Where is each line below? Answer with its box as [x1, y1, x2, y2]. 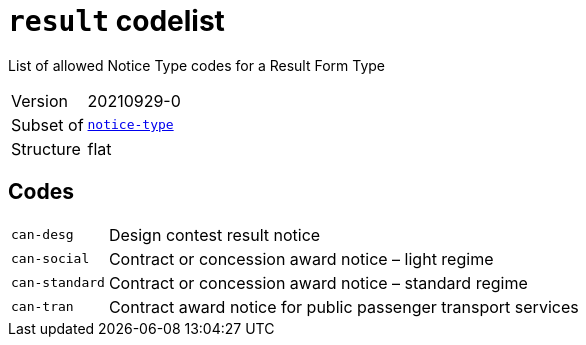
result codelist [8, 4, 225, 38]
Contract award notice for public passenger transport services [108, 296, 579, 317]
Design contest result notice [108, 224, 321, 245]
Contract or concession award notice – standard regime [108, 272, 528, 293]
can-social [11, 251, 90, 267]
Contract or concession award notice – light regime [108, 248, 494, 269]
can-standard [11, 275, 105, 291]
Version [11, 90, 68, 111]
